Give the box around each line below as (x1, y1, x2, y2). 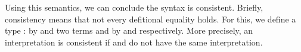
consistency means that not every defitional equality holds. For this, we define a (5, 12, 296, 25)
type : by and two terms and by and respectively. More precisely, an (5, 24, 253, 37)
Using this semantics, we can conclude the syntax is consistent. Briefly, (5, 1, 263, 13)
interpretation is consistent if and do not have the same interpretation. (5, 35, 263, 48)
